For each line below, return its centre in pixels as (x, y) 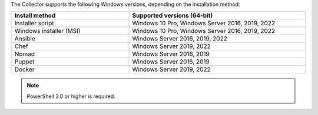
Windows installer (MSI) (47, 31)
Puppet (24, 62)
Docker (24, 69)
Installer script (34, 23)
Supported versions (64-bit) (173, 16)
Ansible (25, 39)
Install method (35, 16)
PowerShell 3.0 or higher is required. (71, 96)
